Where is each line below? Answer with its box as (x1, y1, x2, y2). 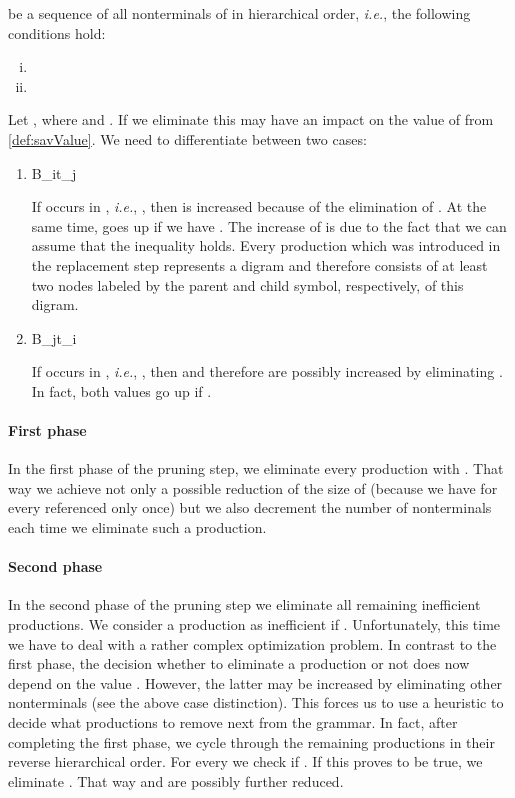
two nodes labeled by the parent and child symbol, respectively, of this (31, 274, 464, 295)
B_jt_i (31, 327, 77, 348)
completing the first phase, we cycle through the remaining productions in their (8, 731, 495, 752)
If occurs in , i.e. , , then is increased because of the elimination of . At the (31, 196, 487, 217)
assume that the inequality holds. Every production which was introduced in (31, 235, 501, 256)
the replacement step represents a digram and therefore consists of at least (31, 254, 488, 275)
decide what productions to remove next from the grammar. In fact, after (8, 712, 458, 733)
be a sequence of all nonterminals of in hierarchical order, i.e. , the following (8, 3, 471, 23)
